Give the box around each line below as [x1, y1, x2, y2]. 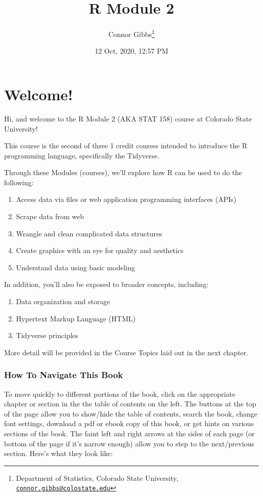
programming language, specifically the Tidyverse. [4, 150, 160, 160]
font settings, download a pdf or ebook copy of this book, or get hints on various [4, 418, 254, 429]
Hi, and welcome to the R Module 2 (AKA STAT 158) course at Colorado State [4, 113, 252, 123]
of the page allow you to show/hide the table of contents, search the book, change [4, 408, 257, 419]
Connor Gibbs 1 [108, 27, 155, 39]
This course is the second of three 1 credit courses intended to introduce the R [4, 140, 247, 151]
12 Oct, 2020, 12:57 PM [95, 46, 168, 56]
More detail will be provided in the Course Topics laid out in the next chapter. [4, 347, 248, 357]
